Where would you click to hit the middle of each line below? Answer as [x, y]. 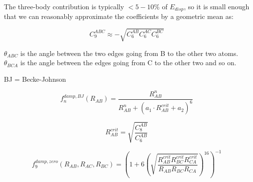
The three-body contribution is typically [64, 6]
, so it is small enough [217, 6]
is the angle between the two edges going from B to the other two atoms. [129, 53]
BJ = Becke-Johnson [35, 79]
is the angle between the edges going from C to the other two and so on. [128, 63]
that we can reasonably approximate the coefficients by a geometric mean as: [119, 16]
